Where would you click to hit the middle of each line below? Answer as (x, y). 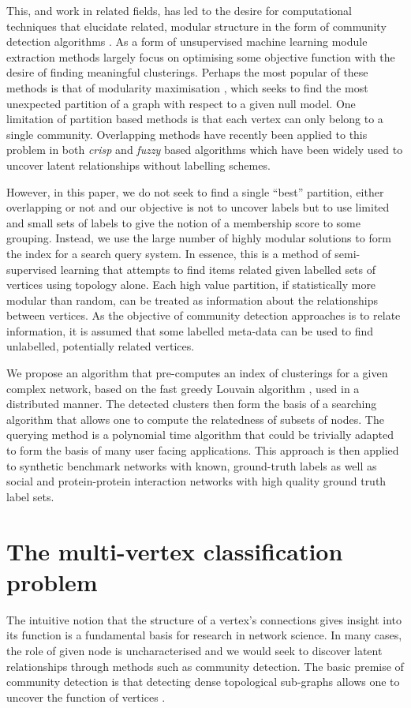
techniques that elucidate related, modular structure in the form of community (196, 26)
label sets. (30, 496)
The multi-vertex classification (175, 551)
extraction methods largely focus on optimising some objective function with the (201, 56)
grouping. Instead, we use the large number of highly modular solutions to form (199, 238)
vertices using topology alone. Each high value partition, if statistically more (191, 285)
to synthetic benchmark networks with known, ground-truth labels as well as (192, 465)
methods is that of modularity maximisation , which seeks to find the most (187, 87)
